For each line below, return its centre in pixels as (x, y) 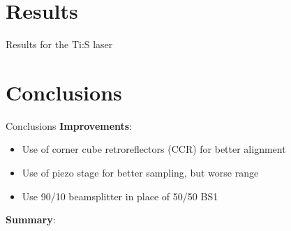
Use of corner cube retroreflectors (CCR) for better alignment (154, 149)
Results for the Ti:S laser (59, 44)
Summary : (31, 219)
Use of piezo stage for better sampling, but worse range (140, 173)
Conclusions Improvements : (69, 125)
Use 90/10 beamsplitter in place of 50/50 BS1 (120, 196)
